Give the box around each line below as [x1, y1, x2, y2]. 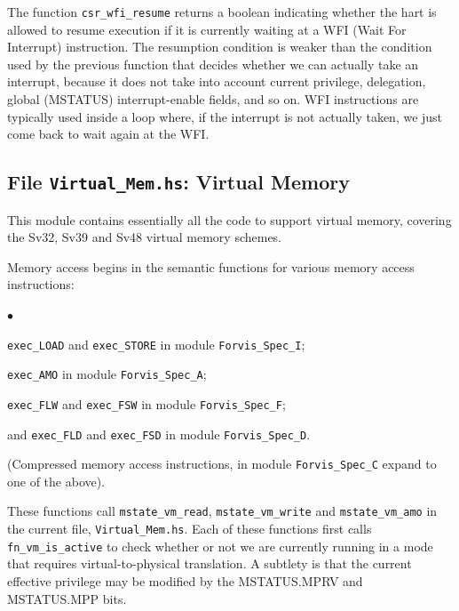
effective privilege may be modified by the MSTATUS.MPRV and [7, 572, 363, 590]
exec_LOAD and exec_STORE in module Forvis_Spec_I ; [7, 334, 305, 353]
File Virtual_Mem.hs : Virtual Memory [7, 168, 350, 196]
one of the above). [7, 471, 106, 490]
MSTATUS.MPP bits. [7, 589, 127, 607]
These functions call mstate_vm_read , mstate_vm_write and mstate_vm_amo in [7, 502, 438, 520]
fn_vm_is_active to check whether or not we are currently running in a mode [7, 536, 433, 555]
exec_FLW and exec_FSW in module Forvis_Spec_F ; [7, 394, 286, 413]
